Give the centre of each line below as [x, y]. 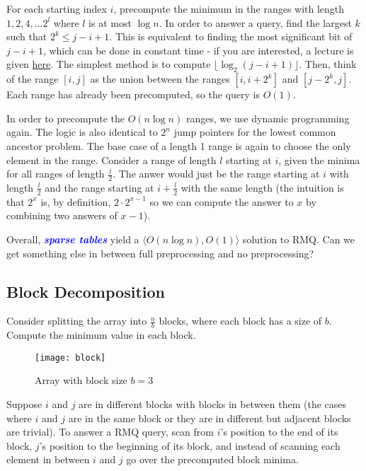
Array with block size [81, 380]
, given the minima [319, 159]
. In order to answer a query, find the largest [255, 22]
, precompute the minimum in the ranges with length [229, 8]
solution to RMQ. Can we [299, 239]
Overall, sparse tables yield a [73, 239]
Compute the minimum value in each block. [101, 335]
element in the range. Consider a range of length [111, 159]
